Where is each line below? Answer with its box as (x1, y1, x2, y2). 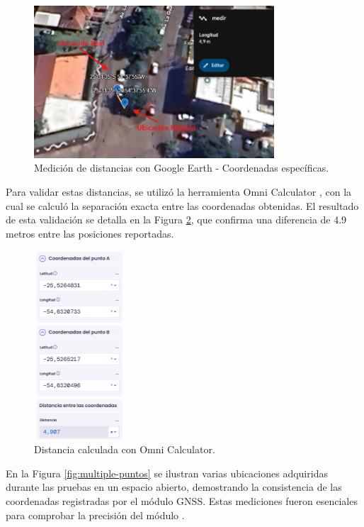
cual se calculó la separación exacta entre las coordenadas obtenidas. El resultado (6, 198, 359, 213)
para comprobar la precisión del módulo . (6, 507, 185, 522)
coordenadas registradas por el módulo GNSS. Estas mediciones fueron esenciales (6, 494, 358, 509)
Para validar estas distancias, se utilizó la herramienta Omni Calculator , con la (6, 184, 352, 199)
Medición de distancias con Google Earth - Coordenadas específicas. (34, 160, 329, 175)
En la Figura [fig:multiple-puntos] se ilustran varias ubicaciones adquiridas (6, 465, 328, 480)
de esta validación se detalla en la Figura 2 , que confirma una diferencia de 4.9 (6, 212, 347, 227)
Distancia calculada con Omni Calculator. (34, 442, 215, 457)
